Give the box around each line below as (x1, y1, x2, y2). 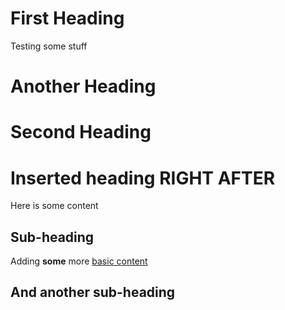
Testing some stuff (10, 40, 88, 52)
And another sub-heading (10, 284, 176, 301)
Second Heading (10, 121, 152, 144)
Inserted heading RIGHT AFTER (10, 167, 276, 189)
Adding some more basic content (10, 255, 148, 267)
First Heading (10, 7, 125, 30)
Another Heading (10, 75, 157, 98)
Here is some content (10, 200, 99, 212)
